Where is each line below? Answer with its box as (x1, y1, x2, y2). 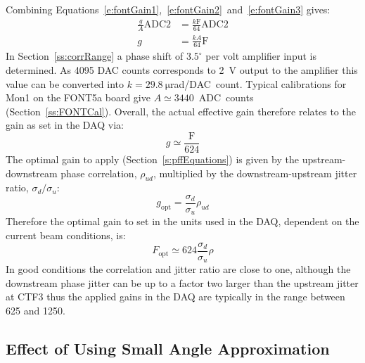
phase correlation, (60, 165, 137, 180)
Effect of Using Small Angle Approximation (6, 337, 330, 359)
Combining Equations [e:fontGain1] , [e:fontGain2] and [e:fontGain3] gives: (6, 2, 331, 16)
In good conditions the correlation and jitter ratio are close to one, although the (6, 262, 351, 276)
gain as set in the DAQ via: (6, 117, 124, 132)
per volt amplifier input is (205, 49, 316, 63)
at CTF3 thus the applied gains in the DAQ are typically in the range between (6, 289, 345, 304)
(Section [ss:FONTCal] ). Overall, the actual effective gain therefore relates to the (6, 103, 356, 118)
